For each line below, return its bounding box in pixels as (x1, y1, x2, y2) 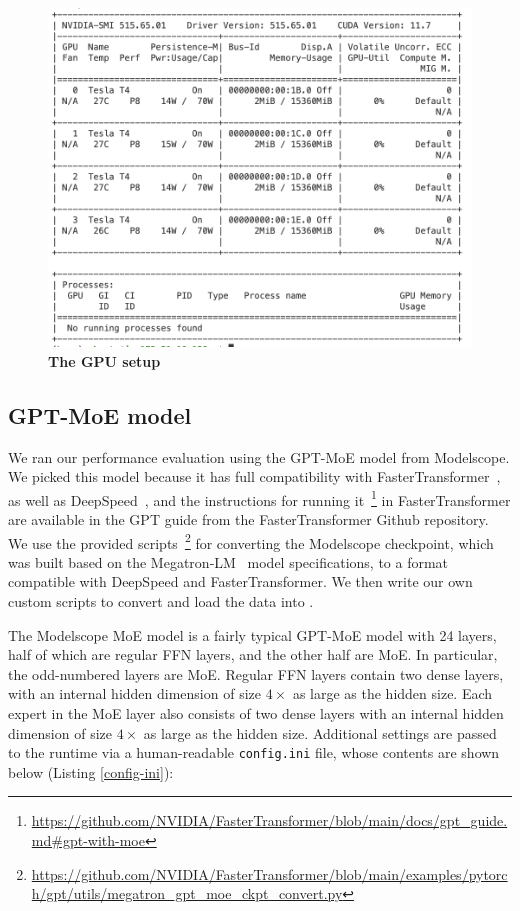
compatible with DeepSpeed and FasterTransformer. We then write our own (8, 571, 473, 592)
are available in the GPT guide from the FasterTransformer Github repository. (8, 509, 489, 530)
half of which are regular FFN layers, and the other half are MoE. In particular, (8, 644, 498, 665)
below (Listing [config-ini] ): (8, 761, 174, 782)
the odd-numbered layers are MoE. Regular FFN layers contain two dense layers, (8, 663, 504, 684)
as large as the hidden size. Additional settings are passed (143, 722, 497, 743)
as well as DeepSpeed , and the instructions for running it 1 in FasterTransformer (8, 486, 511, 510)
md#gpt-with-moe (31, 830, 145, 851)
